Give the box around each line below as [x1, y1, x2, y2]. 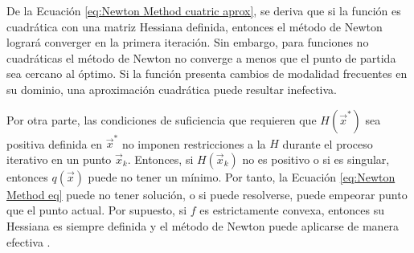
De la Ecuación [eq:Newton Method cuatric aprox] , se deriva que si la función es [6, 2, 401, 18]
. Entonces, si [127, 150, 194, 167]
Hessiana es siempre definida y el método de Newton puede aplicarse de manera [6, 218, 400, 235]
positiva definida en [6, 135, 103, 152]
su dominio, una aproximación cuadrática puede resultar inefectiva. [6, 80, 338, 97]
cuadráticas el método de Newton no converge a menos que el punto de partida [6, 49, 396, 66]
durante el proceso [282, 135, 373, 152]
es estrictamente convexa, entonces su [199, 202, 385, 218]
